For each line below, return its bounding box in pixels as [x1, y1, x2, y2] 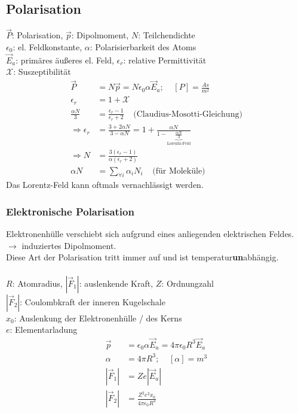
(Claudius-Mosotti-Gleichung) [133, 110, 242, 119]
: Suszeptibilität [13, 65, 71, 78]
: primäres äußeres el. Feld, [16, 53, 114, 66]
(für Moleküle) [152, 166, 205, 175]
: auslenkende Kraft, [79, 277, 153, 289]
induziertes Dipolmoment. [21, 239, 116, 251]
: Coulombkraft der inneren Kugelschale [20, 295, 165, 308]
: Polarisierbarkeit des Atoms [90, 41, 196, 53]
